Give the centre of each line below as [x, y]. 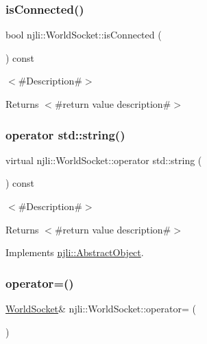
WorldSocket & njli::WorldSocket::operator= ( [101, 308]
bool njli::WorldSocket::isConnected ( [84, 35]
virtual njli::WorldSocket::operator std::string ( [104, 160]
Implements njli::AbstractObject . [75, 252]
